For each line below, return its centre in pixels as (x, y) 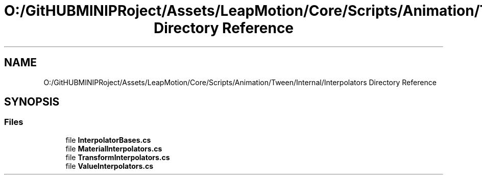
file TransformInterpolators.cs (118, 157)
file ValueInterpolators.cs (110, 166)
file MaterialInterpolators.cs (114, 148)
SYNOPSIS (32, 102)
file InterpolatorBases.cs (108, 140)
